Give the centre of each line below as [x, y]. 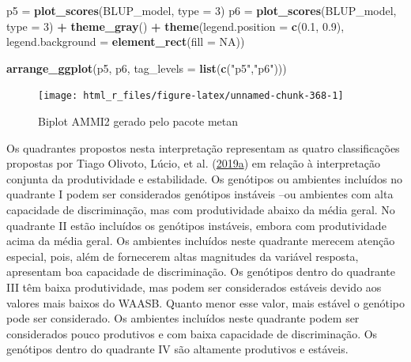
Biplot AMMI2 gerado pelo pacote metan [138, 121]
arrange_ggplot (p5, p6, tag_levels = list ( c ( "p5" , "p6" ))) [147, 68]
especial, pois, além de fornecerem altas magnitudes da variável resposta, [183, 256]
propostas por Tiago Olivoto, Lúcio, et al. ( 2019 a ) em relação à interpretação [194, 163]
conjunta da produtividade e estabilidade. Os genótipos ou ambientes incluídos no [204, 178]
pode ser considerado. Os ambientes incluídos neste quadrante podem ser [183, 318]
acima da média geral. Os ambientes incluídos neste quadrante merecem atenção [201, 241]
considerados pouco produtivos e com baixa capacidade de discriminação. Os [192, 333]
